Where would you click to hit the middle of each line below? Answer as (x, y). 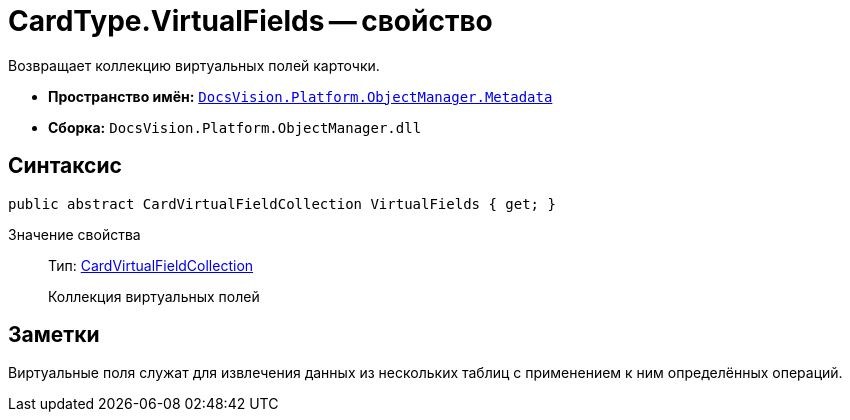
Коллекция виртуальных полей (154, 296)
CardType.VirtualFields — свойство (250, 21)
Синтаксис (65, 166)
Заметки (54, 335)
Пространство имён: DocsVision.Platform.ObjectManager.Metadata (300, 96)
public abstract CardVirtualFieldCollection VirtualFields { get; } (282, 203)
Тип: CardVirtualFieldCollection (151, 265)
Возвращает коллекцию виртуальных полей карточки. (194, 65)
